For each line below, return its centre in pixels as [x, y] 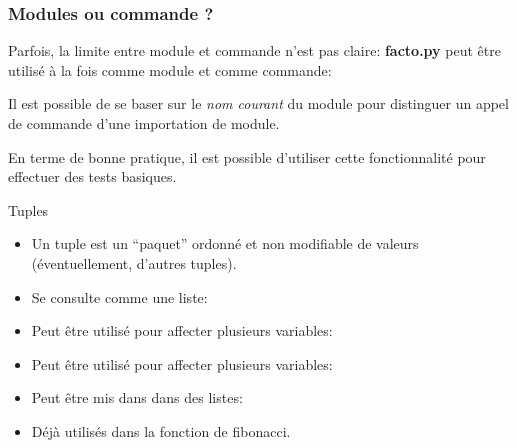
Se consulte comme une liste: [119, 296]
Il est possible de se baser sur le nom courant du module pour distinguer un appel [258, 103]
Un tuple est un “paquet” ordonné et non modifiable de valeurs [225, 243]
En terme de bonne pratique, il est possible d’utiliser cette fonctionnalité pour [247, 156]
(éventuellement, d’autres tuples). [134, 262]
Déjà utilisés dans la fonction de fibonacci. [161, 430]
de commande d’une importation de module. [144, 123]
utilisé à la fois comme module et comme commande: [170, 69]
